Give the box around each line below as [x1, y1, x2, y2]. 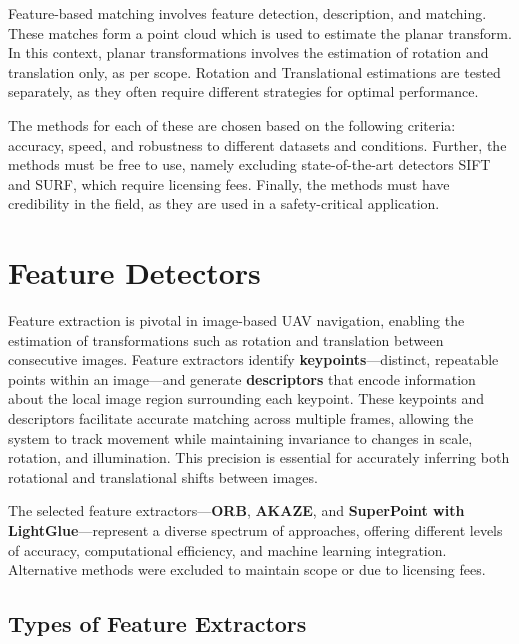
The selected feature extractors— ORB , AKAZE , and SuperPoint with [8, 500, 465, 521]
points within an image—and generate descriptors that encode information [8, 368, 476, 389]
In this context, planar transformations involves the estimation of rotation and [8, 42, 489, 63]
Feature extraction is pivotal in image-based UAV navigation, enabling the [8, 310, 465, 331]
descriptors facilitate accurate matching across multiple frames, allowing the [8, 408, 474, 429]
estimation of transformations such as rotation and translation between [8, 329, 444, 350]
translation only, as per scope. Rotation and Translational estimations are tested [8, 61, 501, 82]
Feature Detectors [8, 252, 261, 293]
